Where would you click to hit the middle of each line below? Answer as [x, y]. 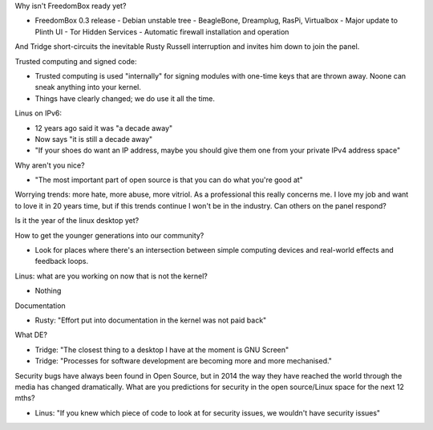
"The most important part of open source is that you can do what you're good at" [169, 180]
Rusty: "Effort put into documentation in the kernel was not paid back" [151, 320]
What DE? [31, 335]
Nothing [48, 291]
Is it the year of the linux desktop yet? [77, 221]
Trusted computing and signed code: [76, 61]
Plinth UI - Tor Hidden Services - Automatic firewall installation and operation [162, 31]
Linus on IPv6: [38, 113]
